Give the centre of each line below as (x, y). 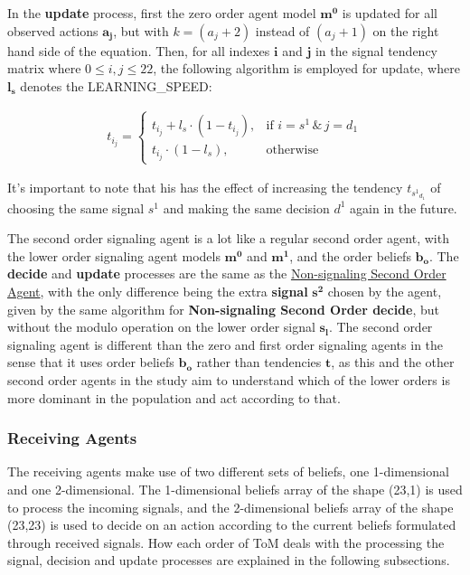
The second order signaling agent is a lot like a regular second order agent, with (228, 238)
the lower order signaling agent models (114, 255)
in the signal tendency (376, 50)
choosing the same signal (76, 207)
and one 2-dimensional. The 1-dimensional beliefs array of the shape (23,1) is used (235, 489)
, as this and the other (393, 362)
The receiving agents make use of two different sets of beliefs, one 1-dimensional (228, 471)
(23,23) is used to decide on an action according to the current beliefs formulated (232, 525)
